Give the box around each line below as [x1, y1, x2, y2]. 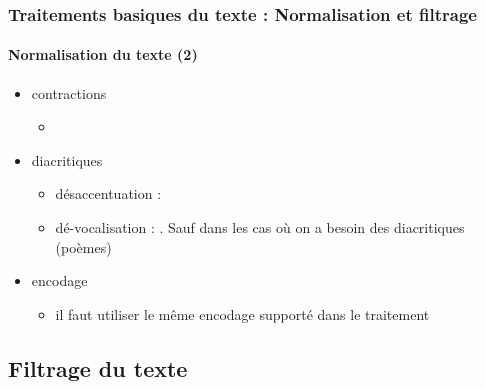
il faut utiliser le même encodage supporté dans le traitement [55, 303, 430, 324]
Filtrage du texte [8, 352, 188, 383]
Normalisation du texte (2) [8, 44, 198, 65]
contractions [31, 82, 107, 103]
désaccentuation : [55, 183, 162, 204]
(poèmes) [55, 236, 112, 257]
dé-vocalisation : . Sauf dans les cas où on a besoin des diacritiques [55, 217, 465, 238]
